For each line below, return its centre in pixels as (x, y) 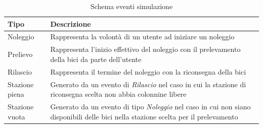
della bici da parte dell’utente (96, 59)
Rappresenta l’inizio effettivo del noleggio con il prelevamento (145, 49)
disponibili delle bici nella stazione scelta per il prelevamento (144, 116)
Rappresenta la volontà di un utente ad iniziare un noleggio (142, 37)
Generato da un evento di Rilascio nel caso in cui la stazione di (148, 84)
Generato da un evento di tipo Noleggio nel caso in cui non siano (150, 106)
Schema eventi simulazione (131, 6)
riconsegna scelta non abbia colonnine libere (118, 94)
